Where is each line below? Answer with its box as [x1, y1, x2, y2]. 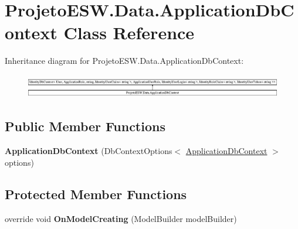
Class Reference [63, 20, 195, 45]
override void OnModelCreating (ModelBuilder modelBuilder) [5, 212, 237, 224]
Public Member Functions [5, 117, 165, 135]
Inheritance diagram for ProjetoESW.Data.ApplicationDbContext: [5, 54, 244, 67]
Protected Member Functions [5, 184, 187, 203]
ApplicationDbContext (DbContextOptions [5, 145, 172, 157]
